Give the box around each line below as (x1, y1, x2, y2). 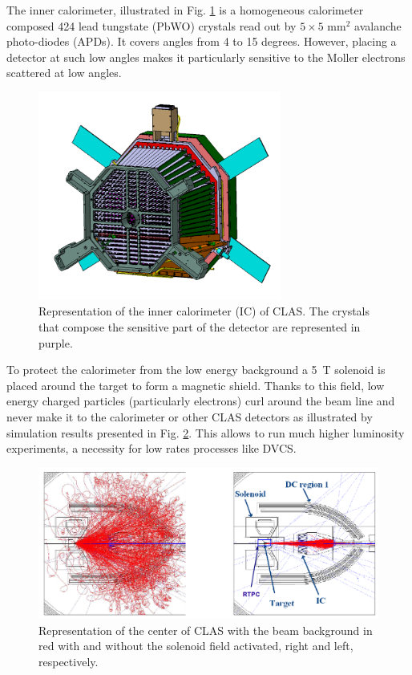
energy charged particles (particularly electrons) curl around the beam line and (6, 392, 395, 409)
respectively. (38, 653, 99, 669)
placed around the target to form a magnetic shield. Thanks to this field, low (6, 376, 385, 393)
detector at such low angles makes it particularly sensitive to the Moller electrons (6, 48, 406, 65)
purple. (38, 334, 73, 351)
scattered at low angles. (6, 64, 122, 81)
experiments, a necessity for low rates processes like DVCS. (6, 440, 297, 457)
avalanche (354, 17, 402, 34)
